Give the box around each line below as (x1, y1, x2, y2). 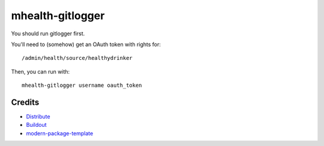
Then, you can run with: (11, 68, 70, 75)
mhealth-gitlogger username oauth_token (22, 82, 142, 89)
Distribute (26, 113, 50, 120)
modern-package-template (26, 129, 94, 137)
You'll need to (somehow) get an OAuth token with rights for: (11, 41, 161, 48)
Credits (11, 97, 40, 107)
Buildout (26, 121, 47, 129)
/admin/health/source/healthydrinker (22, 54, 133, 62)
